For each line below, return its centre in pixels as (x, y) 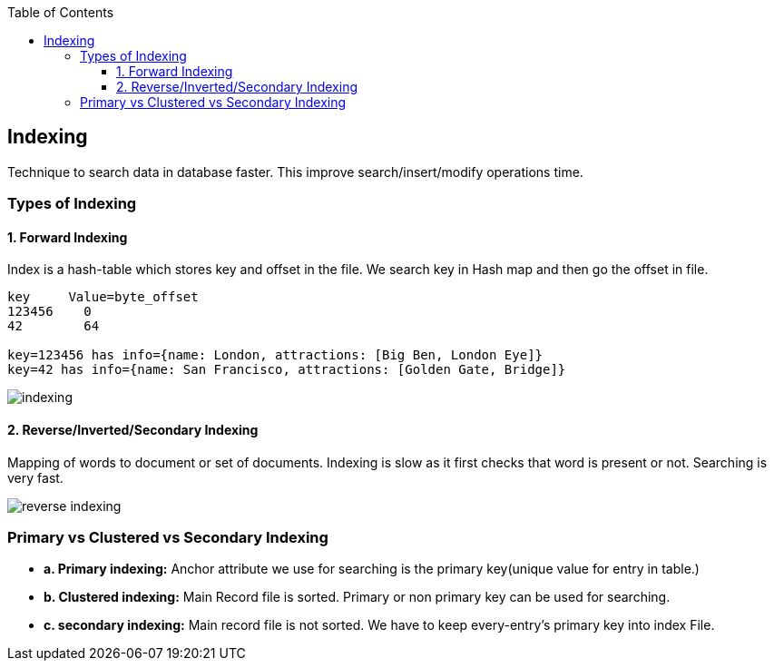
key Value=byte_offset (103, 297)
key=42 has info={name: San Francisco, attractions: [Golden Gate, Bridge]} (287, 370)
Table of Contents (61, 12)
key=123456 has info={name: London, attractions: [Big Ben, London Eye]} (275, 355)
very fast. (35, 477)
